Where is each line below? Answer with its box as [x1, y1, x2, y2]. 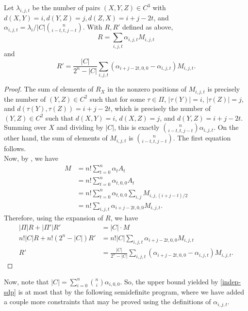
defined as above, [122, 22, 173, 32]
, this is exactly [114, 122, 160, 132]
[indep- [220, 276, 241, 286]
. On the [214, 122, 239, 132]
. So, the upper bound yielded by [120, 276, 218, 286]
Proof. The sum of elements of [4, 84, 94, 94]
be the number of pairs [32, 2, 100, 12]
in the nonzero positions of [107, 84, 187, 94]
